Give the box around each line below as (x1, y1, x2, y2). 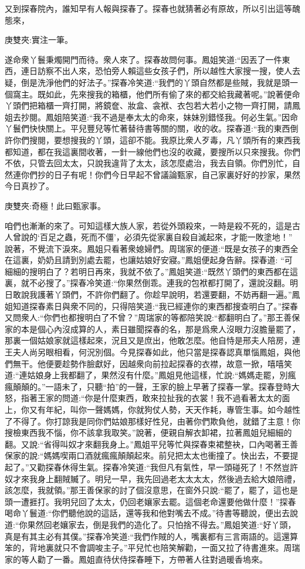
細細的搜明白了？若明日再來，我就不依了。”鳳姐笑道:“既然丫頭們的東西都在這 (5, 265, 299, 277)
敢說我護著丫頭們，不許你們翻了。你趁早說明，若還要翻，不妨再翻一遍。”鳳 (12, 288, 300, 301)
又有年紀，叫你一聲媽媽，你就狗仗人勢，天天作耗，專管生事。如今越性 (29, 403, 300, 415)
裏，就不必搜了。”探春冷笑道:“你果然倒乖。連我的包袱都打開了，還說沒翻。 (5, 277, 290, 289)
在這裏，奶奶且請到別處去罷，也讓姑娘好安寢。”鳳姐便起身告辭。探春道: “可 (5, 254, 293, 266)
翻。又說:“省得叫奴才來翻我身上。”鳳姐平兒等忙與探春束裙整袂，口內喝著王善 (5, 437, 299, 450)
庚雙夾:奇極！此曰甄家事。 (5, 199, 106, 211)
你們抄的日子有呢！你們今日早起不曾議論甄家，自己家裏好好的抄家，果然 (21, 168, 300, 180)
